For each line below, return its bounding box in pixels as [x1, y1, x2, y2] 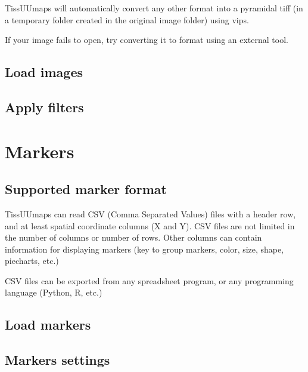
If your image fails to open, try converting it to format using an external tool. [5, 33, 288, 46]
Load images [5, 63, 83, 81]
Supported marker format [5, 180, 167, 198]
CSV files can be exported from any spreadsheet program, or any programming [5, 274, 294, 287]
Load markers [5, 315, 91, 334]
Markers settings [5, 351, 110, 369]
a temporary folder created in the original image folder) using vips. [5, 13, 249, 26]
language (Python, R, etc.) [5, 286, 102, 299]
